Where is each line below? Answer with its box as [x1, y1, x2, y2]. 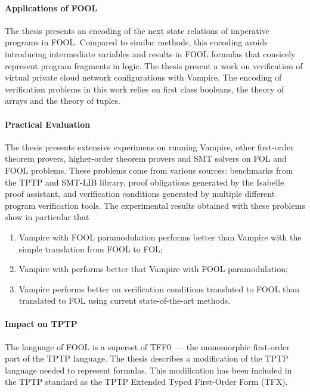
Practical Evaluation [5, 118, 91, 130]
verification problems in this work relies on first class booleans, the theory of [5, 82, 284, 95]
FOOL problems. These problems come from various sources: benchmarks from [5, 163, 293, 176]
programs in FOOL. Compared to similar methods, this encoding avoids [5, 36, 268, 48]
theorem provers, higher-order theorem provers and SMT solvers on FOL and [5, 152, 287, 165]
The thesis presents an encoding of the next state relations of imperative [5, 24, 269, 36]
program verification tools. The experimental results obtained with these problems [5, 199, 305, 211]
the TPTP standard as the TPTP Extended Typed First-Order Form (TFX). [5, 375, 288, 388]
